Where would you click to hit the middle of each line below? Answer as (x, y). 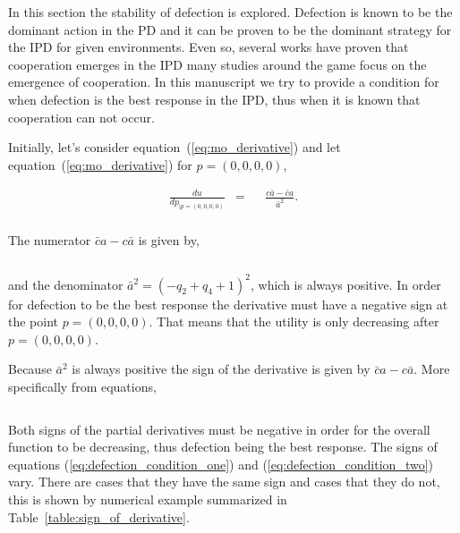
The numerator (50, 239)
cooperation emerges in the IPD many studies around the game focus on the (217, 64)
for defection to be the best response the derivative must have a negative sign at (228, 304)
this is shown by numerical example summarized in (148, 499)
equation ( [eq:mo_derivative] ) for (100, 164)
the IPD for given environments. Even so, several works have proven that (209, 47)
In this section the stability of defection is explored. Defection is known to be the (230, 12)
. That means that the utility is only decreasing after (294, 321)
